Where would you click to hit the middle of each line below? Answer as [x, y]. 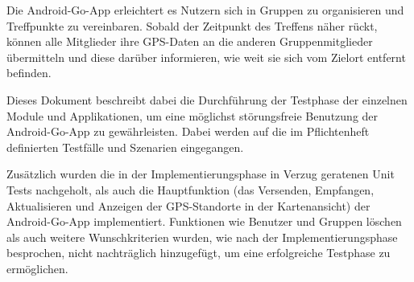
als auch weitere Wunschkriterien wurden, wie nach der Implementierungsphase [202, 237]
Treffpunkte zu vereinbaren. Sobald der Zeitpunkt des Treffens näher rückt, [192, 25]
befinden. [29, 73]
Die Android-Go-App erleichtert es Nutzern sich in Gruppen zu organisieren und [205, 10]
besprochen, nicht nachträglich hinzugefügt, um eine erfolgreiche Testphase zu [199, 253]
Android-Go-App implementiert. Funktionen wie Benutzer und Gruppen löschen [204, 221]
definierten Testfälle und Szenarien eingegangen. [125, 147]
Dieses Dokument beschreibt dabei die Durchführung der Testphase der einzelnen [207, 99]
